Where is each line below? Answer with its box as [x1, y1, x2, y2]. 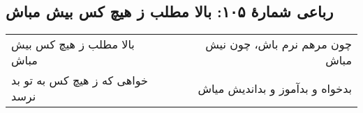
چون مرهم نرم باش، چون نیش [205, 36, 352, 53]
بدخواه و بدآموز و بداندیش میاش [198, 80, 352, 96]
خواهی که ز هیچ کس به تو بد [11, 72, 148, 89]
